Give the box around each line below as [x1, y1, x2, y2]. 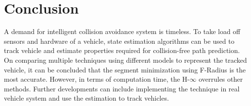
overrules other [199, 74, 243, 84]
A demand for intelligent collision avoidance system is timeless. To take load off [4, 26, 240, 36]
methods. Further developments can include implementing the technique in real [4, 83, 240, 93]
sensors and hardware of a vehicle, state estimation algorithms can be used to [4, 35, 234, 46]
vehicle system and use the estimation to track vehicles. [4, 93, 169, 103]
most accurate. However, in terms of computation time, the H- [4, 74, 190, 84]
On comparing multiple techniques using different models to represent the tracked [4, 54, 247, 65]
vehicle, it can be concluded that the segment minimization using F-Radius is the [4, 64, 246, 74]
